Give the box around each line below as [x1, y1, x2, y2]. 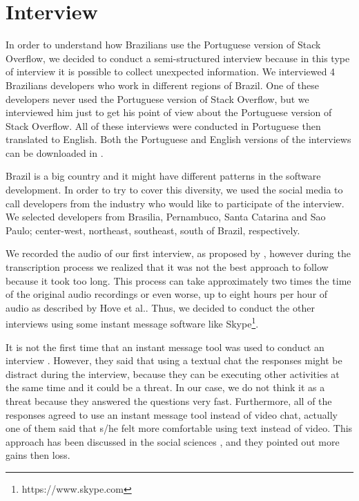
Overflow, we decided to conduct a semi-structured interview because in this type [6, 50, 350, 65]
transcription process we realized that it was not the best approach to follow [6, 260, 329, 274]
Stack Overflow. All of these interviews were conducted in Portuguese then [6, 118, 321, 133]
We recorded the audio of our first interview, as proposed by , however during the [6, 246, 351, 261]
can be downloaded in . [6, 145, 104, 160]
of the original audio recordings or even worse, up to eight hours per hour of [6, 287, 328, 301]
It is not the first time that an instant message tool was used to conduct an [6, 339, 324, 354]
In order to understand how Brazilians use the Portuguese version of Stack [6, 37, 321, 52]
